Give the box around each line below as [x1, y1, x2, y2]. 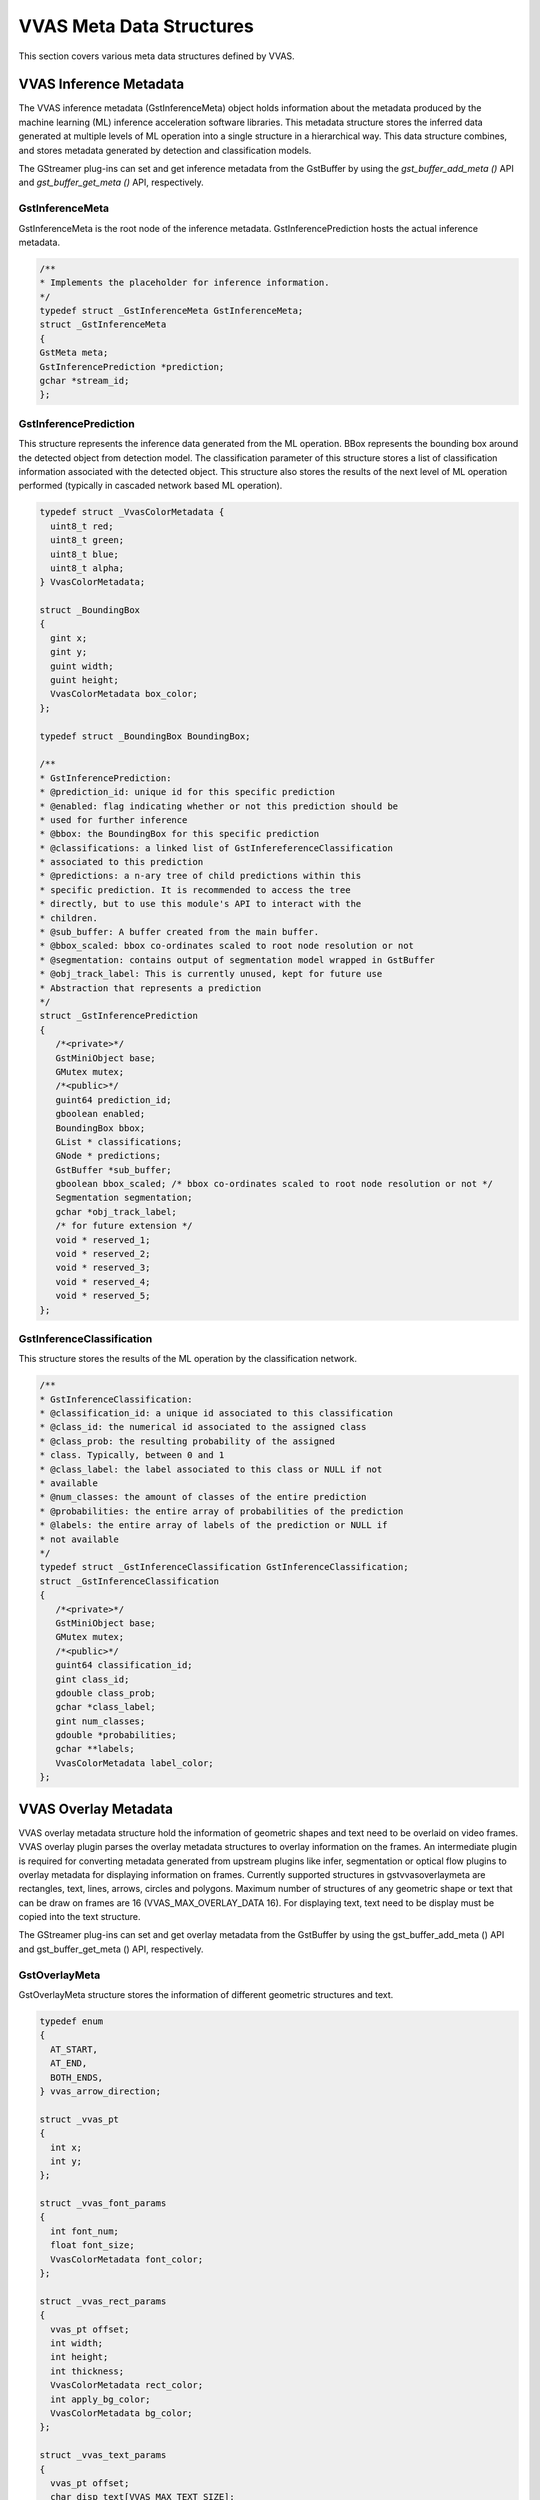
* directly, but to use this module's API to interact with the [39, 898, 362, 910]
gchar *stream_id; [39, 375, 130, 387]
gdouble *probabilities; [55, 1730, 177, 1741]
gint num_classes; [55, 1715, 146, 1727]
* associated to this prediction [39, 856, 204, 868]
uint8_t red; [50, 520, 114, 532]
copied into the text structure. [18, 1911, 141, 1923]
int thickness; [50, 2365, 125, 2377]
